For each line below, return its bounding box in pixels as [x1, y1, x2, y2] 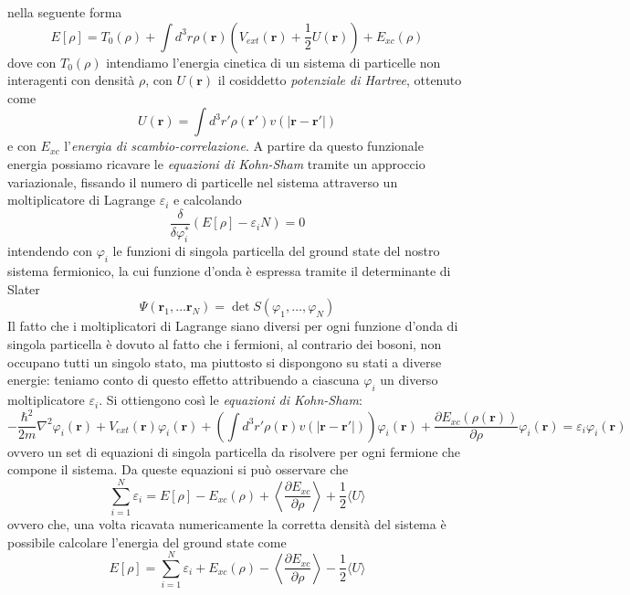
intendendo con [7, 241, 92, 260]
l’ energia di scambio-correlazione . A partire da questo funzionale [64, 136, 424, 155]
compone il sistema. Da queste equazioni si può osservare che [7, 460, 349, 479]
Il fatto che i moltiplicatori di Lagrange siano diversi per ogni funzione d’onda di [7, 316, 458, 335]
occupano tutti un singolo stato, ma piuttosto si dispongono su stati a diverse [7, 352, 442, 371]
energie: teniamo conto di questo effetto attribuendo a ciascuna [7, 370, 360, 389]
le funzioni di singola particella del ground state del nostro [112, 241, 440, 260]
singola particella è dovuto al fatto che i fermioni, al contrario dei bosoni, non [7, 335, 442, 354]
